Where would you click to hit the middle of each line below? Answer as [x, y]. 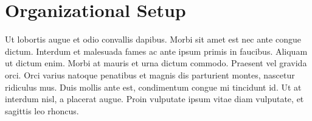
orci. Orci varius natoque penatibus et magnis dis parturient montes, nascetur [150, 74]
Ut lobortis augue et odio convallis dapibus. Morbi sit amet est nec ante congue [153, 39]
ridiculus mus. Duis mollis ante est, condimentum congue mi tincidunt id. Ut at [153, 87]
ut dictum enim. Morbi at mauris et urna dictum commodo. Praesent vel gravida [156, 63]
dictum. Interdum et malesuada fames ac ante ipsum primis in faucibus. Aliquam [156, 51]
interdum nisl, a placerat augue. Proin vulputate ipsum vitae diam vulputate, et [154, 99]
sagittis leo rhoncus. [42, 110]
